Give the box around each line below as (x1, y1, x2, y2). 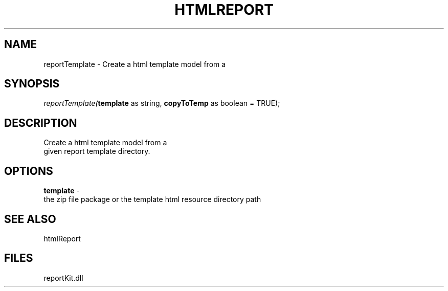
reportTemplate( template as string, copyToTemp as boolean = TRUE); (43, 99, 280, 108)
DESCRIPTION (4, 116, 77, 129)
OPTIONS (4, 164, 53, 177)
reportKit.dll (43, 273, 83, 282)
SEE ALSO (4, 212, 56, 226)
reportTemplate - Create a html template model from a (43, 59, 226, 69)
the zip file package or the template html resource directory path (43, 195, 261, 204)
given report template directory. (43, 147, 150, 156)
